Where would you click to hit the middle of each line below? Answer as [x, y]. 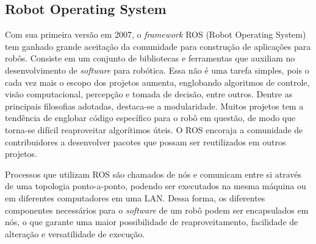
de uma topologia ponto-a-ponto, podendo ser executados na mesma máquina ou [156, 186]
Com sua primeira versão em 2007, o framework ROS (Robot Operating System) [156, 34]
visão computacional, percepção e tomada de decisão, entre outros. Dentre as [149, 94]
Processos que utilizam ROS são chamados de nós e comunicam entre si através [153, 174]
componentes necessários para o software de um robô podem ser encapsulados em [157, 210]
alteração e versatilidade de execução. [75, 233]
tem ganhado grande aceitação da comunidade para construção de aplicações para [158, 46]
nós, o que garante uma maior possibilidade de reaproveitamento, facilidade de [152, 222]
